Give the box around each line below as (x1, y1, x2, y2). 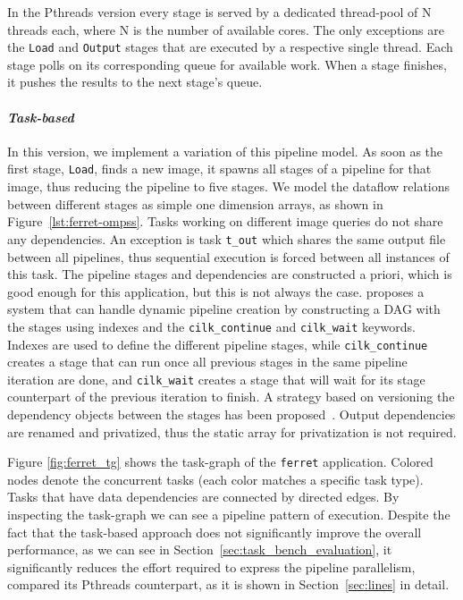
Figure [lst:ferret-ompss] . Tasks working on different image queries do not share (7, 212, 443, 231)
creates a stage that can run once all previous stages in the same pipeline (7, 352, 408, 371)
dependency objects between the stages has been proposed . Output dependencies (7, 405, 456, 424)
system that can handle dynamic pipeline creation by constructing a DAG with (7, 300, 441, 318)
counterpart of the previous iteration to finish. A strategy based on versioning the (7, 387, 455, 406)
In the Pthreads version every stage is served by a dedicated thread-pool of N (7, 3, 432, 21)
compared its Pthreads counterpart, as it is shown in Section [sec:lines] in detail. (7, 575, 450, 594)
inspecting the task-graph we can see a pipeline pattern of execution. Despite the (7, 505, 450, 524)
